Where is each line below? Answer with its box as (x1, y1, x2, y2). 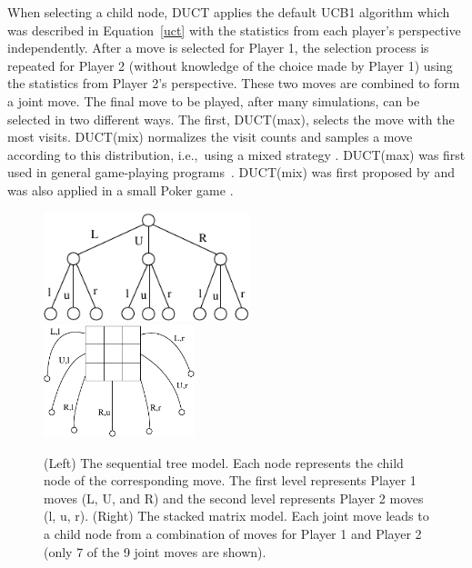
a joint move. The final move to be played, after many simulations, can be (7, 91, 420, 110)
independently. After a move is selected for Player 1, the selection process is (7, 38, 429, 57)
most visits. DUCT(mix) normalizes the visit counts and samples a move (7, 127, 413, 146)
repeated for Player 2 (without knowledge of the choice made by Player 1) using (7, 55, 453, 75)
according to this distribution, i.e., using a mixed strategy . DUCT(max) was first (7, 144, 466, 164)
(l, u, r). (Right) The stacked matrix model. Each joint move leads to (44, 506, 429, 525)
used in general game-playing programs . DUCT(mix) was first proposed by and (7, 163, 455, 182)
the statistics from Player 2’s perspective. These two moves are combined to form (7, 74, 460, 93)
